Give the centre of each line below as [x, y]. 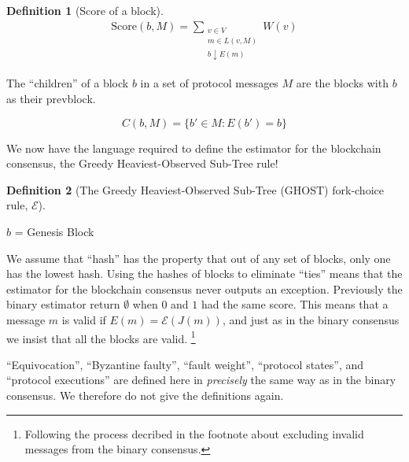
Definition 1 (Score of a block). [85, 10]
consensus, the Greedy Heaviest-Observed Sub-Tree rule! [142, 163]
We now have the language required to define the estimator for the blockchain [194, 148]
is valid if [84, 320]
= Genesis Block [54, 232]
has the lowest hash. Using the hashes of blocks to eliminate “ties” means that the [204, 274]
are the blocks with [342, 83]
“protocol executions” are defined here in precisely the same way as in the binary [201, 380]
